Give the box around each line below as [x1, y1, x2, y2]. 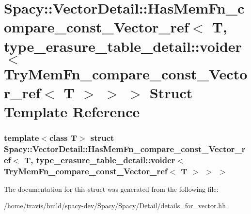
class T [49, 132, 77, 144]
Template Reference [4, 102, 140, 122]
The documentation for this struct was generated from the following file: [4, 184, 219, 194]
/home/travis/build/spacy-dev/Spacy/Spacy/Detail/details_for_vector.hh [4, 200, 226, 210]
